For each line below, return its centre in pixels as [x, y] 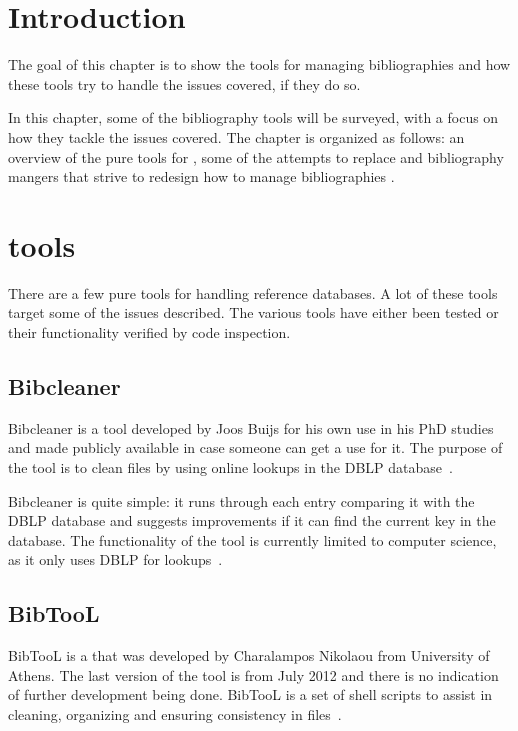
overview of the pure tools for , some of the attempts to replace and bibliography [256, 156]
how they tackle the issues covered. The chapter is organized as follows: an [236, 136]
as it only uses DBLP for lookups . [115, 559]
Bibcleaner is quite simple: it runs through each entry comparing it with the [241, 500]
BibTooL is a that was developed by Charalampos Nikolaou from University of [249, 655]
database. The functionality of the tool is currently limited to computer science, [252, 539]
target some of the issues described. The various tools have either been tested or [253, 312]
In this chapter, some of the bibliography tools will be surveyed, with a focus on [253, 117]
